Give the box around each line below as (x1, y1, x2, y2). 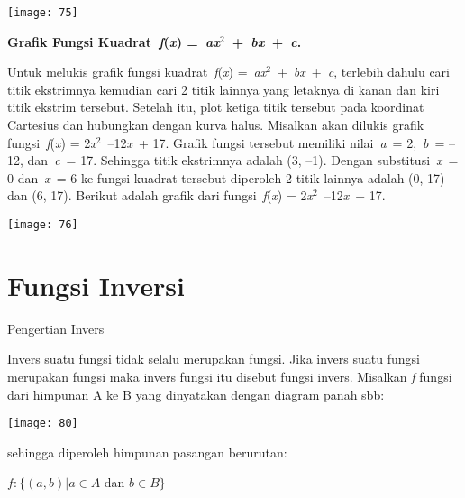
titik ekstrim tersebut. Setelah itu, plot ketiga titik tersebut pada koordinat (7, 97, 424, 116)
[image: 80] (7, 417, 78, 430)
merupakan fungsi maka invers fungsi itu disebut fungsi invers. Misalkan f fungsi (7, 366, 452, 385)
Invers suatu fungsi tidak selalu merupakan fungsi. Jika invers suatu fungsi (7, 349, 420, 368)
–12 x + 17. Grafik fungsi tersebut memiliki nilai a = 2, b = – (107, 133, 456, 152)
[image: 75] (7, 6, 78, 19)
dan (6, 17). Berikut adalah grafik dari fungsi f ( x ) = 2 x (7, 186, 313, 205)
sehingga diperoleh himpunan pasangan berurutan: (7, 442, 287, 461)
